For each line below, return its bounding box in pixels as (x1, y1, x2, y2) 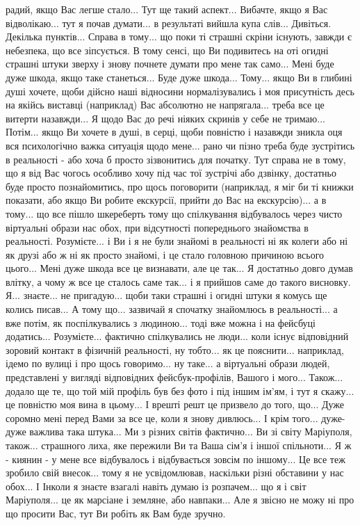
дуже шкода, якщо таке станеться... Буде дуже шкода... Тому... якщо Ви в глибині (6, 70, 352, 84)
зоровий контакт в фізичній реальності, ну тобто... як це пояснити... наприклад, (6, 342, 344, 357)
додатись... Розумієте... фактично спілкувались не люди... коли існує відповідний (6, 329, 349, 344)
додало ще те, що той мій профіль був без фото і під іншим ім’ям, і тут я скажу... (6, 383, 354, 398)
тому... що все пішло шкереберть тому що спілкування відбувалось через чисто (6, 206, 343, 220)
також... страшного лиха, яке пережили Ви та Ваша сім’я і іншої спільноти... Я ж (6, 438, 352, 452)
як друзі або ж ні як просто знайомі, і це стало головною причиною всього (6, 247, 325, 261)
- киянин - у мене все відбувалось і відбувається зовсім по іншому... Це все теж (6, 451, 345, 466)
